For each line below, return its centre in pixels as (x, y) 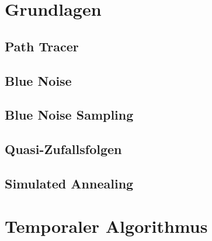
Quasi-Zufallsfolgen (63, 149)
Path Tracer (42, 46)
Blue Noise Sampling (69, 115)
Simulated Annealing (69, 183)
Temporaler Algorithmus (106, 226)
